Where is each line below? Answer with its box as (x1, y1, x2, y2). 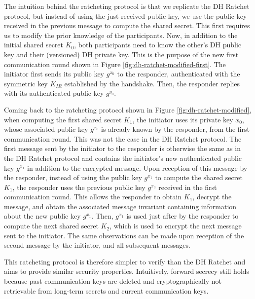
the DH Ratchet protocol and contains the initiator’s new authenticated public (4, 152, 242, 163)
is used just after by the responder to (126, 211, 239, 221)
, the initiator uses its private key (132, 114, 233, 124)
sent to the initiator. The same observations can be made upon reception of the (4, 230, 244, 240)
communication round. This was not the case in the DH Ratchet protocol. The (4, 133, 242, 144)
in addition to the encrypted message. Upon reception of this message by (27, 162, 248, 173)
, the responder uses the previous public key (12, 182, 146, 192)
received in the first (158, 182, 217, 192)
